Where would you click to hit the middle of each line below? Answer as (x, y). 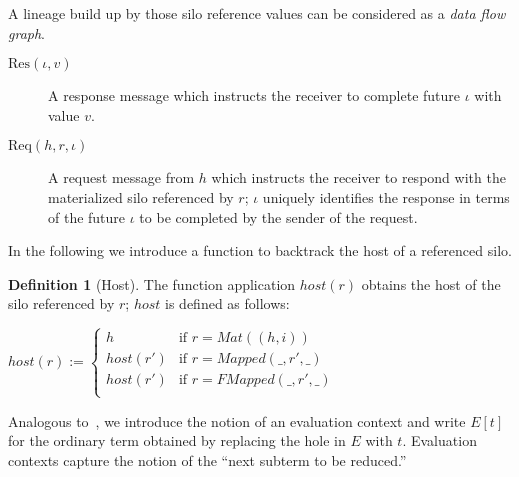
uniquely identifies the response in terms (386, 196)
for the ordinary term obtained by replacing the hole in (177, 440)
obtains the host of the (431, 283)
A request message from (121, 177)
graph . (27, 32)
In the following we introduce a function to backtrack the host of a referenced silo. (260, 250)
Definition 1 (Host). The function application (152, 283)
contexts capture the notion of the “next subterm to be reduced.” (207, 459)
